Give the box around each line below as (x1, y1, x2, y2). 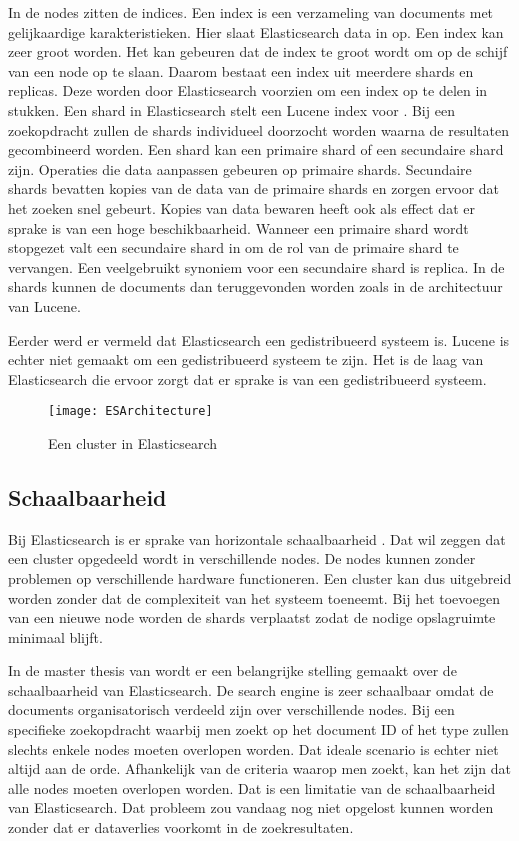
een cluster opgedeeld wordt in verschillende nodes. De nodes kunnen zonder (8, 548, 476, 569)
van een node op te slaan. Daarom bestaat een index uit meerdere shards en (8, 60, 474, 81)
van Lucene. (8, 295, 81, 316)
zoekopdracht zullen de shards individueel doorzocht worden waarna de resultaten (8, 119, 509, 140)
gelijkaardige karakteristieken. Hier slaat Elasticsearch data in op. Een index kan (8, 21, 504, 42)
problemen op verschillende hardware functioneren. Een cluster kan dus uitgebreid (8, 567, 512, 588)
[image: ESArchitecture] (48, 404, 213, 419)
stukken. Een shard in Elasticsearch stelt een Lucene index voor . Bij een (8, 99, 455, 120)
